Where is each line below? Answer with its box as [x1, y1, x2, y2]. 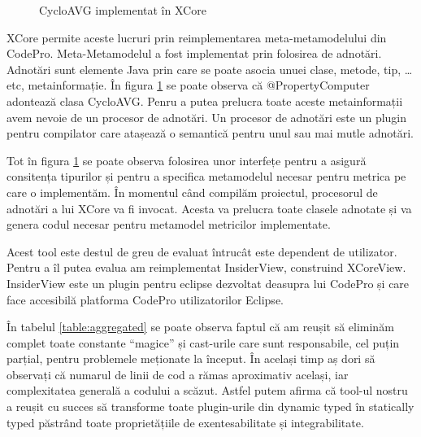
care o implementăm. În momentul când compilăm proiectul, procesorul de [7, 183, 378, 200]
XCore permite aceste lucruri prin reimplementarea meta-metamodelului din [7, 28, 387, 46]
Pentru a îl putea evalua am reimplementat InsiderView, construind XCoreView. [7, 259, 406, 276]
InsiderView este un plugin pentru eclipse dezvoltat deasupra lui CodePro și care [7, 274, 410, 291]
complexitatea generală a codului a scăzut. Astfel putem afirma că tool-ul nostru [7, 382, 408, 399]
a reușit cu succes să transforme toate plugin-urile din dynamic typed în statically [7, 398, 414, 415]
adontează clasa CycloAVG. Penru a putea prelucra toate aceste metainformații [7, 92, 403, 109]
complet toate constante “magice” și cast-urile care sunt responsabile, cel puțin [7, 334, 400, 351]
